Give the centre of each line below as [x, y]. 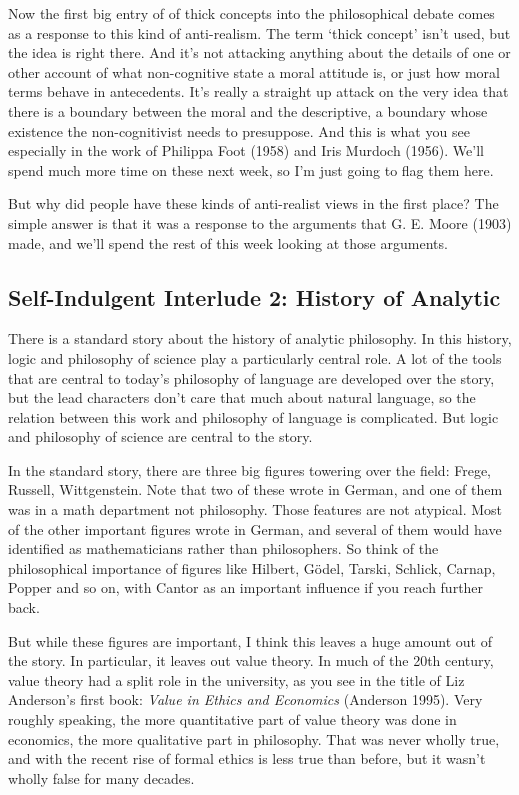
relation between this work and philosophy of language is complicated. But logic [253, 416]
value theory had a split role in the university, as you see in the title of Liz [236, 679]
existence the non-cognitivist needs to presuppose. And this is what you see [239, 130]
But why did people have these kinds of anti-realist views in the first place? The [253, 203]
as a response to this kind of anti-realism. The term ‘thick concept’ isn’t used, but [259, 32]
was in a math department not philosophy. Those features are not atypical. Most [255, 509]
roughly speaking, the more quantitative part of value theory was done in [232, 719]
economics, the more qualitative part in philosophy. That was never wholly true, [254, 738]
